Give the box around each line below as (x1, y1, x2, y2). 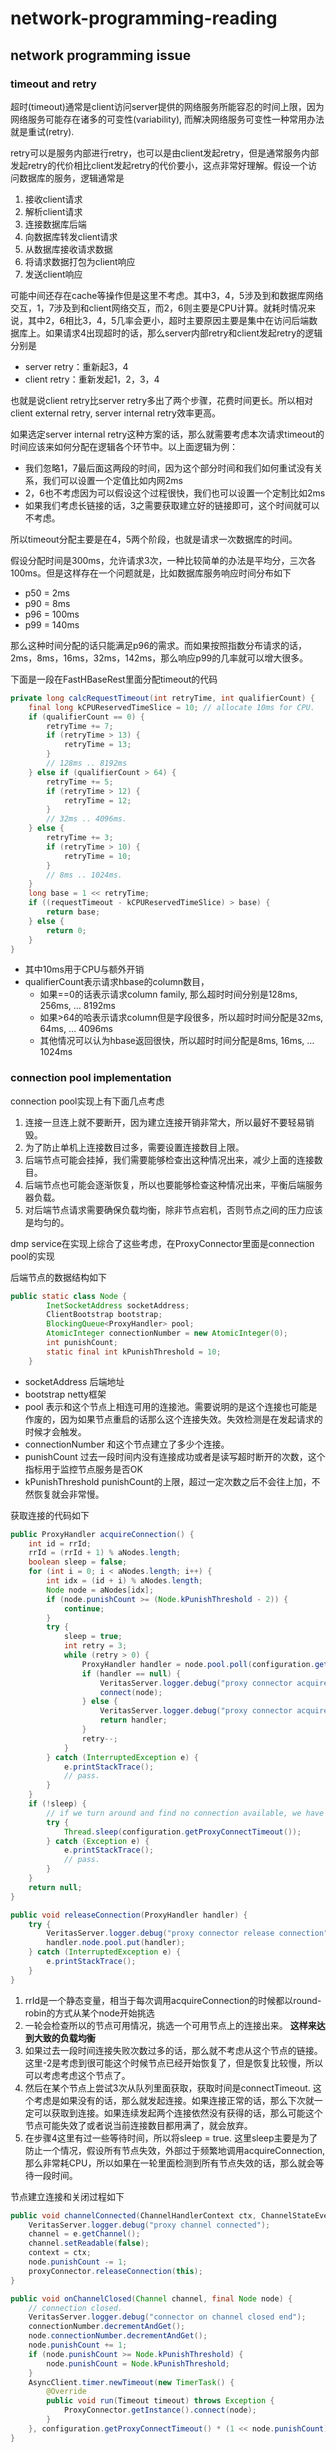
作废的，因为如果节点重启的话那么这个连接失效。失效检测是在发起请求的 (24, 1413, 323, 1425)
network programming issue (10, 47, 192, 64)
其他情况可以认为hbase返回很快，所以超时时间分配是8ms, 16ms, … (39, 1035, 315, 1047)
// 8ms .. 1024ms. (46, 870, 123, 880)
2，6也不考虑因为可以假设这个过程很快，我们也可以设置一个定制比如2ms (24, 487, 326, 499)
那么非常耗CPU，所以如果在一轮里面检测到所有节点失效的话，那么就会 (24, 2157, 316, 2169)
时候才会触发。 (24, 1425, 87, 1437)
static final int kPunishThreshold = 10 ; (46, 1347, 222, 1357)
